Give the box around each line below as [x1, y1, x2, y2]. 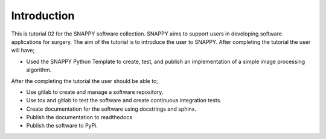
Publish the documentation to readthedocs [26, 114, 133, 121]
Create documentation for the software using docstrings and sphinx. [26, 105, 197, 113]
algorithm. [26, 66, 52, 73]
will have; [11, 47, 35, 54]
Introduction [11, 9, 75, 22]
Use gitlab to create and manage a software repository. [26, 88, 164, 96]
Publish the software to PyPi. [26, 122, 98, 129]
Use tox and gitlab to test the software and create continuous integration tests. [26, 97, 222, 104]
